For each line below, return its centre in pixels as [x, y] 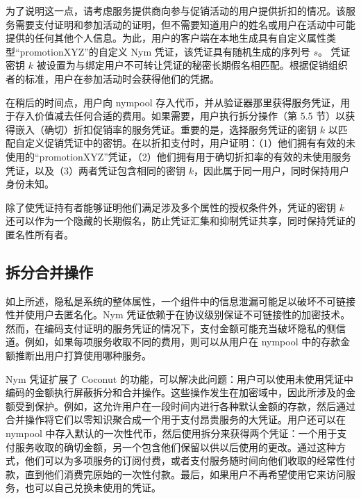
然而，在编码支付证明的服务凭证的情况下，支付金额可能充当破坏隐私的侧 [171, 328]
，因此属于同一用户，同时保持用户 [271, 170]
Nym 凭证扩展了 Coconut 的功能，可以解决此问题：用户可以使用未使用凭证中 [179, 378]
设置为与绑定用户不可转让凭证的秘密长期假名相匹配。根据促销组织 [197, 65]
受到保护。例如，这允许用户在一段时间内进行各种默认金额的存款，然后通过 [185, 406]
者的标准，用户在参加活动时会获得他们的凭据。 [112, 78]
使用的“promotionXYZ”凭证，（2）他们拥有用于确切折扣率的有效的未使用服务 [178, 156]
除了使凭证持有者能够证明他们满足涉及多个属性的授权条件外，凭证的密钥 [171, 207]
